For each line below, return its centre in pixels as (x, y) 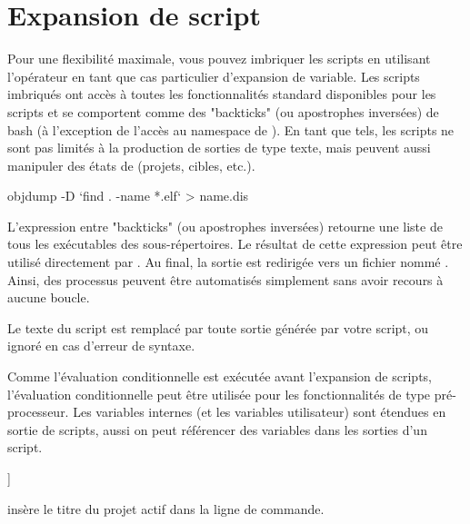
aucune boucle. (49, 297)
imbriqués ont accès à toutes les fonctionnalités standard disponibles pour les (222, 94)
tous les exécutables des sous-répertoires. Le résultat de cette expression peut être (235, 244)
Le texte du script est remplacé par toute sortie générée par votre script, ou (218, 327)
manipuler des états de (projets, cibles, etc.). (131, 165)
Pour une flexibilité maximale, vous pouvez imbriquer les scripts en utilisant (219, 59)
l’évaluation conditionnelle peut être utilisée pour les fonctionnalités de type (219, 394)
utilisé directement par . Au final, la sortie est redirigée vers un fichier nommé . (228, 262)
